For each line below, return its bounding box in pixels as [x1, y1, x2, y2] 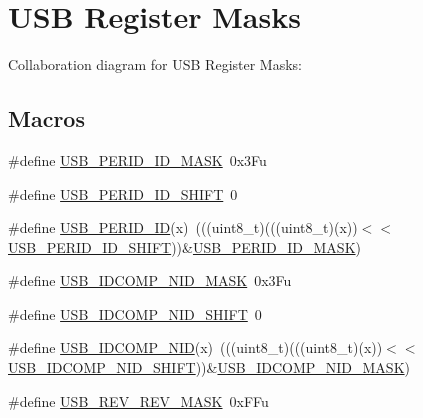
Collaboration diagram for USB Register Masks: [8, 54, 303, 75]
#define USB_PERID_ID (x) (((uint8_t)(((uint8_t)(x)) [8, 217, 358, 238]
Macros [8, 103, 85, 134]
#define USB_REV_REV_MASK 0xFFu [8, 390, 269, 411]
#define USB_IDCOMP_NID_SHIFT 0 [8, 303, 262, 324]
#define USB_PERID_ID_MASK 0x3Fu [8, 149, 267, 170]
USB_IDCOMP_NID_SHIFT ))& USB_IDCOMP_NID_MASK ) [8, 357, 410, 378]
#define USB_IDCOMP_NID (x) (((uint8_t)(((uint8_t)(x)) [8, 337, 383, 358]
